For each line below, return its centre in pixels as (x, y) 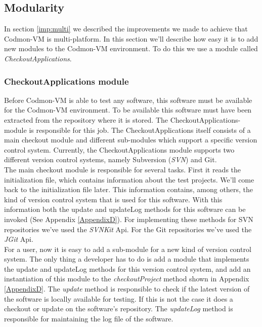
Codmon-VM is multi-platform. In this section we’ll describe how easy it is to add (131, 38)
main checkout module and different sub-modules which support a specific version (131, 140)
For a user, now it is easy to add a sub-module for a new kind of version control (128, 249)
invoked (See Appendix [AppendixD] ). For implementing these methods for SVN (129, 219)
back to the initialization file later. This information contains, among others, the (128, 189)
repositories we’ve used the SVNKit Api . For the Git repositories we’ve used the (128, 229)
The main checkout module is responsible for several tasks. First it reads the (123, 169)
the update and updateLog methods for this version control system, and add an (127, 268)
